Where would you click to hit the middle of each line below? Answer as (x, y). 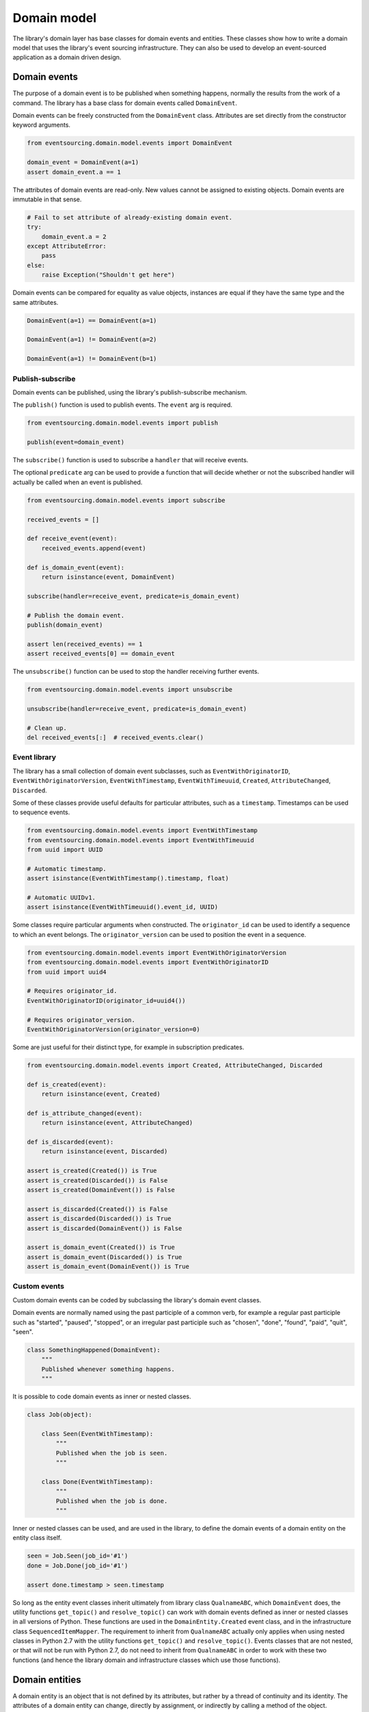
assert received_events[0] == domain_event (101, 654)
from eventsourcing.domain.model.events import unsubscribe (130, 690)
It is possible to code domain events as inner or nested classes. (102, 1396)
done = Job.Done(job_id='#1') (78, 1565)
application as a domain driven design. (67, 58)
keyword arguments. (42, 125)
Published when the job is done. (112, 1501)
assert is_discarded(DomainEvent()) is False (105, 1228)
